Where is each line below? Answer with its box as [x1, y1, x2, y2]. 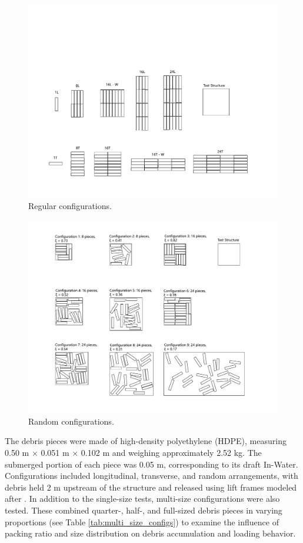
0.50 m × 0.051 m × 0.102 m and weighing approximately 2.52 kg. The [5, 446, 262, 458]
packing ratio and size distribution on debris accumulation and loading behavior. [5, 527, 296, 539]
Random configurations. [28, 415, 114, 427]
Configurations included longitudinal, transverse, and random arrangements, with [5, 469, 298, 482]
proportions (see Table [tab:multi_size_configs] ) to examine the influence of [5, 515, 279, 528]
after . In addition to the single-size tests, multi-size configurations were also [5, 492, 280, 505]
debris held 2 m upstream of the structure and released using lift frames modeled [5, 481, 297, 493]
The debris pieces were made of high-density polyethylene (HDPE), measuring [5, 435, 287, 447]
